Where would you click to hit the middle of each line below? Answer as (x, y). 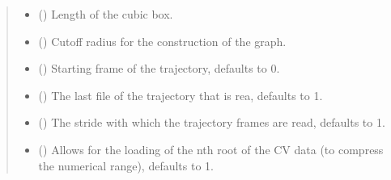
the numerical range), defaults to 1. (126, 165)
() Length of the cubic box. (106, 14)
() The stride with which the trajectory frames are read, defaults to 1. (212, 122)
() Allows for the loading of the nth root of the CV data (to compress (211, 149)
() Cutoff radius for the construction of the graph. (162, 41)
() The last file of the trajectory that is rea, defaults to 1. (181, 95)
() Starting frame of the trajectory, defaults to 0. (159, 68)
